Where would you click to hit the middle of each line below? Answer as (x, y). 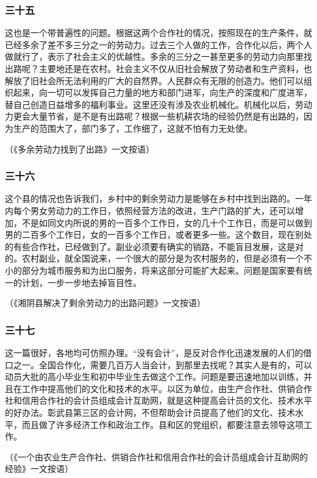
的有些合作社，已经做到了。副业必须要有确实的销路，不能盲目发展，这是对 (154, 246)
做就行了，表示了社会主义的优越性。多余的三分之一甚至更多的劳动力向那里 (154, 56)
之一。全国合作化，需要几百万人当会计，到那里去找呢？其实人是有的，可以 (162, 364)
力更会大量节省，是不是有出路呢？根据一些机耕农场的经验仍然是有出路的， (154, 116)
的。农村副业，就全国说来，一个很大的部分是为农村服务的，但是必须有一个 (154, 258)
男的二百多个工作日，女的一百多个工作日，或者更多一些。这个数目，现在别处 (158, 234)
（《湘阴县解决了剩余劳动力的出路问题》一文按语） (105, 303)
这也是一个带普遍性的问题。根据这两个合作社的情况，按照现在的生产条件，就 (158, 33)
